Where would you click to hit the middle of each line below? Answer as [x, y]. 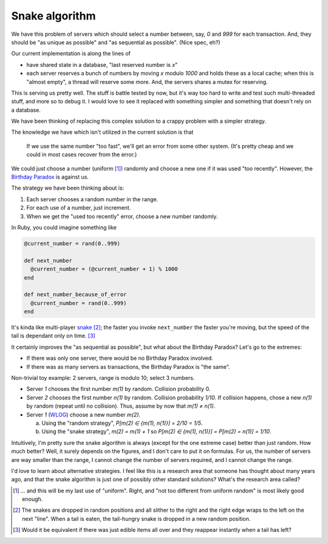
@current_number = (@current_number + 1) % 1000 [104, 269]
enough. [32, 499]
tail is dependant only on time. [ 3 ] [53, 336]
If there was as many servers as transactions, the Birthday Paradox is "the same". [128, 367]
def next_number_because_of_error [75, 294]
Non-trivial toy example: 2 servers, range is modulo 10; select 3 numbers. [103, 378]
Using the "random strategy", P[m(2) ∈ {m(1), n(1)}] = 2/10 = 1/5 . [122, 423]
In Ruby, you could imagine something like [64, 227]
